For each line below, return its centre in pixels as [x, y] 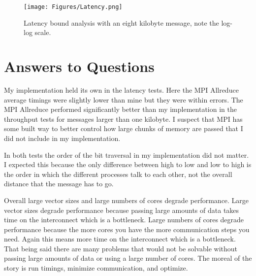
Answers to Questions [79, 66]
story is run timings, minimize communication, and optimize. [96, 268]
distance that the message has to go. [59, 184]
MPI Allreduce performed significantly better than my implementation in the [120, 109]
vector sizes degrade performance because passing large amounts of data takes [122, 210]
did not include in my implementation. [62, 138]
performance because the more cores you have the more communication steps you [127, 229]
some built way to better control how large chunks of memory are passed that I [124, 128]
